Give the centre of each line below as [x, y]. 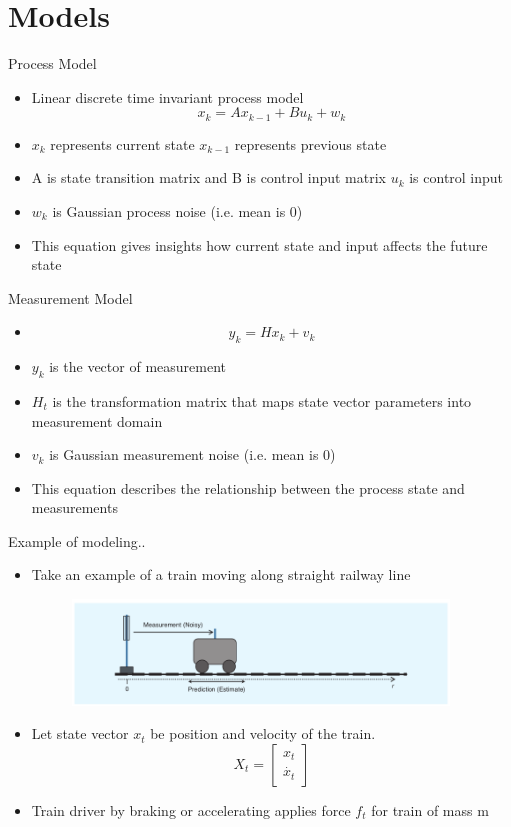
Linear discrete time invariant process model [167, 96]
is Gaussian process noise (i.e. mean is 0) [177, 210]
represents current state [122, 143]
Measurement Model [70, 297]
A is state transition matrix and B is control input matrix [208, 177]
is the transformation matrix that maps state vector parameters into [262, 400]
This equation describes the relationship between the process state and [248, 487]
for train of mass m [430, 809]
